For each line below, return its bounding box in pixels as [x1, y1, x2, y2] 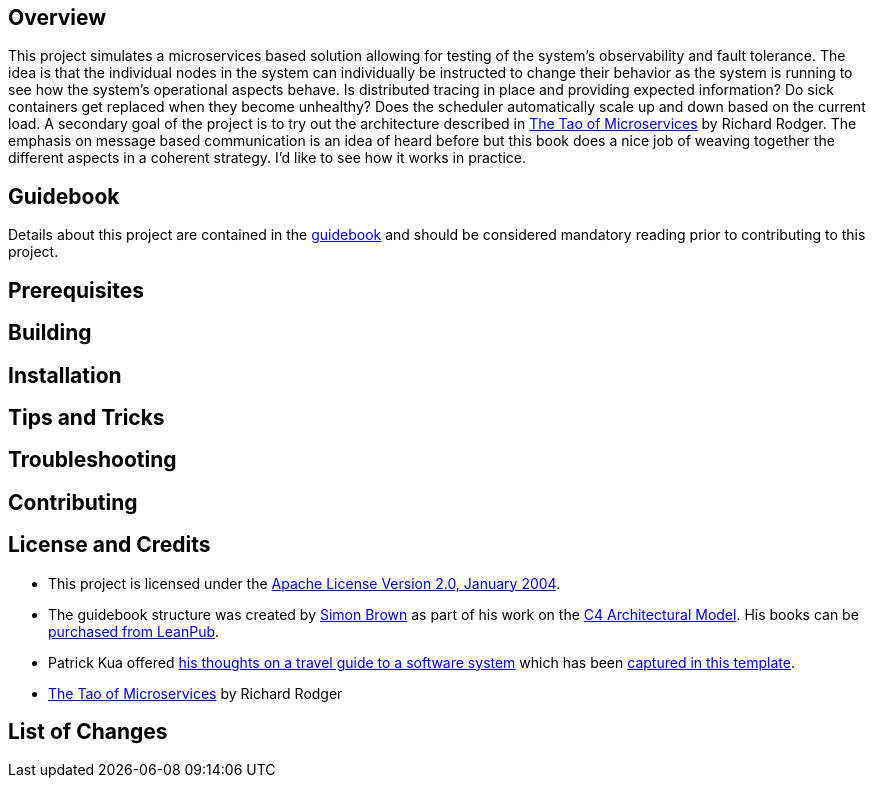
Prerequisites [8, 277, 144, 303]
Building [8, 320, 92, 346]
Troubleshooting [8, 447, 177, 473]
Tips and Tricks [8, 404, 165, 430]
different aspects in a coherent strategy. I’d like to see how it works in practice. [8, 149, 527, 167]
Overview [8, 5, 107, 30]
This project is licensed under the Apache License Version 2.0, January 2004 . [48, 574, 561, 592]
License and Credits [8, 532, 211, 558]
